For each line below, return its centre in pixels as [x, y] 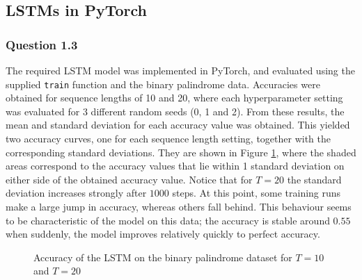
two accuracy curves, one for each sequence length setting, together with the [168, 139]
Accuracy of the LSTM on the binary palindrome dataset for [163, 257]
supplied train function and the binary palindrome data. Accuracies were [163, 84]
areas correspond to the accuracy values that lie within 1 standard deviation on [175, 166]
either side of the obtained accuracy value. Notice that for [129, 179]
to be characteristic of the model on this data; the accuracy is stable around [168, 220]
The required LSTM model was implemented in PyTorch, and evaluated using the [180, 70]
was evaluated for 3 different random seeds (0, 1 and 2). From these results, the [175, 111]
